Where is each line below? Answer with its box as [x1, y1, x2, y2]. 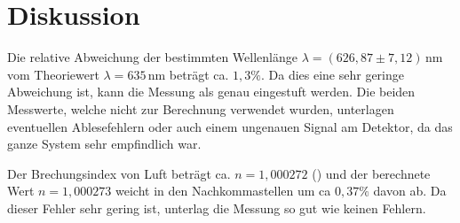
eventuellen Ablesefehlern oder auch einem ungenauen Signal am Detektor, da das [7, 117, 453, 135]
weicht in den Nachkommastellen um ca [115, 181, 331, 200]
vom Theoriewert [7, 65, 99, 83]
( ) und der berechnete [312, 164, 431, 182]
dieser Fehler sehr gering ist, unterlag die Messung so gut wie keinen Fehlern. [7, 198, 426, 217]
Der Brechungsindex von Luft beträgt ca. [7, 164, 231, 182]
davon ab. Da [373, 181, 447, 200]
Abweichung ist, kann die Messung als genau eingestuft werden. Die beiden [7, 82, 416, 101]
